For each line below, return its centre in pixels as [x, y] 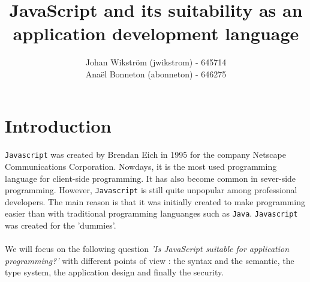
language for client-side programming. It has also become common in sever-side [151, 178]
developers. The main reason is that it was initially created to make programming [155, 201]
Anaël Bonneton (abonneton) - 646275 [156, 73]
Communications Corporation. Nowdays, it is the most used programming [141, 166]
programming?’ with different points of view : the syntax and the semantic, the [150, 260]
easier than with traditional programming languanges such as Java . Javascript [151, 213]
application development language [156, 33]
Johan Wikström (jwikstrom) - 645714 [156, 62]
